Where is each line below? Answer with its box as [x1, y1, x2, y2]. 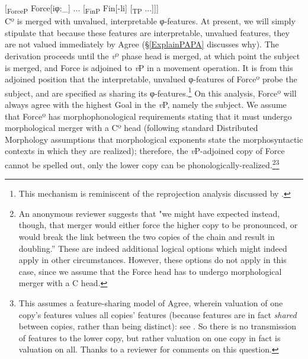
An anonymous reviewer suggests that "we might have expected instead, [18, 207, 280, 219]
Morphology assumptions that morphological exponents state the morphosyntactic [5, 133, 303, 145]
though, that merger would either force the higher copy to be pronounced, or [18, 219, 298, 231]
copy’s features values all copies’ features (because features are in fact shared [18, 308, 297, 320]
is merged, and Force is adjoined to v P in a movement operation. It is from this [5, 61, 293, 73]
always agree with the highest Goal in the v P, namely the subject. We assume [5, 98, 287, 110]
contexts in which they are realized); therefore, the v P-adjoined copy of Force [5, 145, 285, 157]
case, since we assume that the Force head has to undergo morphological [18, 265, 282, 277]
